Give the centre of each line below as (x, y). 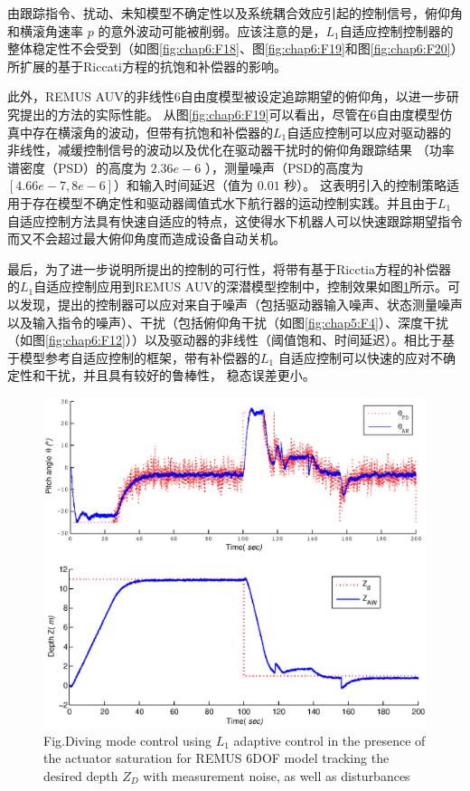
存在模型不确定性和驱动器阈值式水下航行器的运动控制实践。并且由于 (235, 202)
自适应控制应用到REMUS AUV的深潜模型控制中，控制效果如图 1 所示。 (240, 286)
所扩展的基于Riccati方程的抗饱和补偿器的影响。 (147, 66)
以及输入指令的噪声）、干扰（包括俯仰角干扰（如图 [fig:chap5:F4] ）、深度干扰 (228, 322)
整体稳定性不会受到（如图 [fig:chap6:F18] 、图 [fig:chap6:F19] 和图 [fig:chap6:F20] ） (232, 48)
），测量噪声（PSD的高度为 (284, 167)
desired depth (81, 775)
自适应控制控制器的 (396, 30)
